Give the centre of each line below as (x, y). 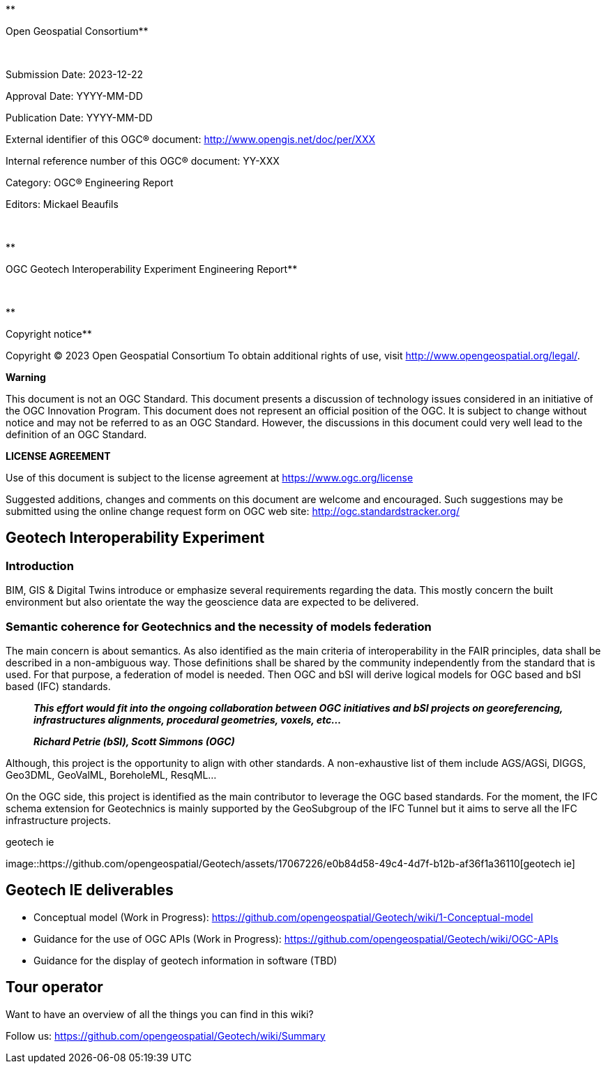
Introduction (40, 566)
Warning (26, 377)
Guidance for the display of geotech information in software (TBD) (185, 960)
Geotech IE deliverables (90, 890)
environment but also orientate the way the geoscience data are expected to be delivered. (212, 602)
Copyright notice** (49, 334)
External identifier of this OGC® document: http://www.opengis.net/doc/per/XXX (191, 139)
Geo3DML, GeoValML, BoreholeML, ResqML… (111, 775)
